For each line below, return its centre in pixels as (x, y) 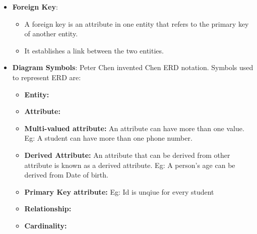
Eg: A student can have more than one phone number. (108, 138)
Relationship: (48, 209)
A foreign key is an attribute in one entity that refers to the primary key (137, 23)
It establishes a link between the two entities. (94, 50)
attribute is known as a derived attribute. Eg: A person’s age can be (130, 165)
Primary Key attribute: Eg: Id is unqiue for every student (119, 191)
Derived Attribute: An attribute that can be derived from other (127, 155)
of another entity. (51, 34)
